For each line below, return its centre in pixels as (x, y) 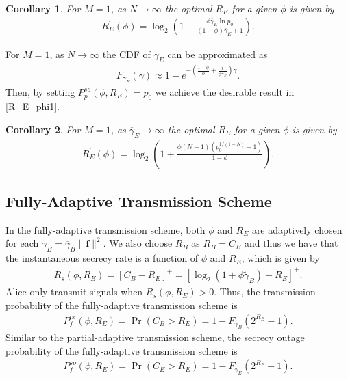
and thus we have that (291, 243)
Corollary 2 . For (43, 129)
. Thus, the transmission (265, 291)
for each (22, 243)
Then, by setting (40, 92)
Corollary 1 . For (43, 8)
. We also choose (138, 243)
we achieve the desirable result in (225, 92)
